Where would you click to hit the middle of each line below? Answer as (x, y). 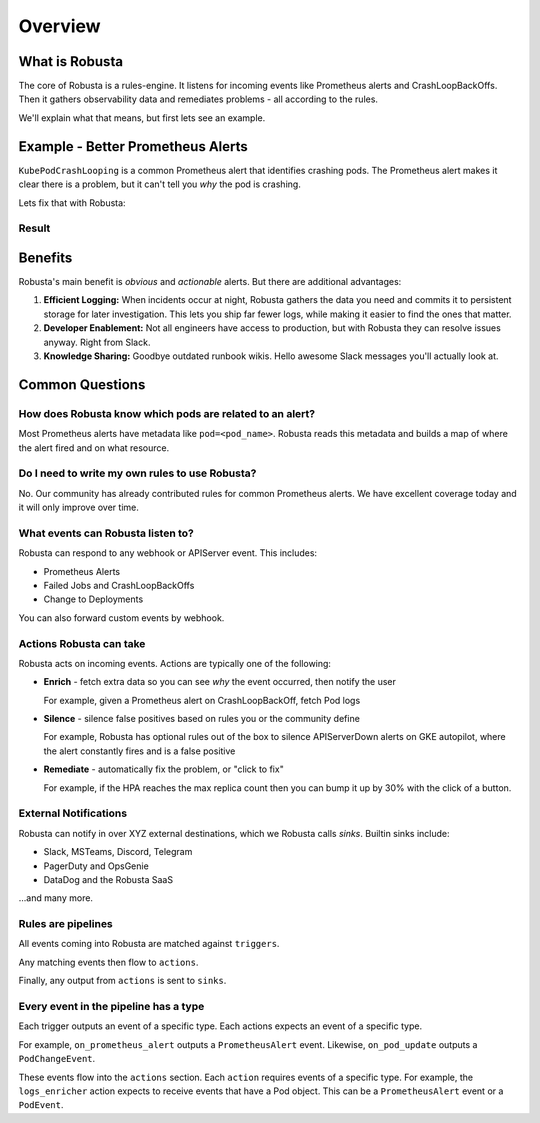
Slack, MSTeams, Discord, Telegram (118, 852)
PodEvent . (41, 1105)
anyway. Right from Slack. (97, 342)
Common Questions (82, 384)
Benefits (45, 257)
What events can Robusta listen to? (106, 533)
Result (34, 228)
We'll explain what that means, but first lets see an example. (142, 117)
